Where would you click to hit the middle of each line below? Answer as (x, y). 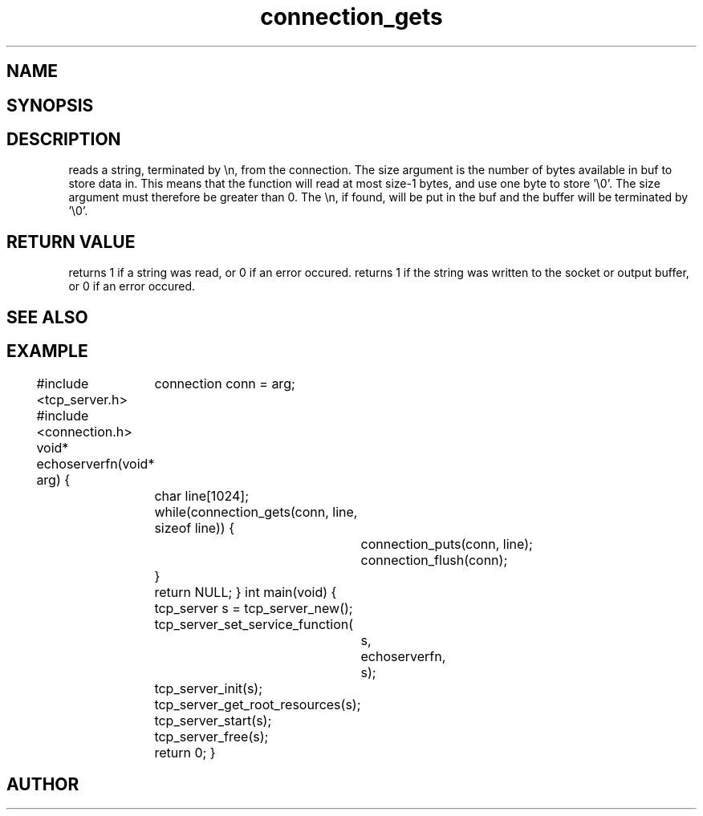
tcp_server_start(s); (213, 720)
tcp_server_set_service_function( (254, 624)
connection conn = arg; (225, 383)
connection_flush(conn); (434, 560)
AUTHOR (43, 784)
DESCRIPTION (64, 140)
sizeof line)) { (194, 528)
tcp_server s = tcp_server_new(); (254, 608)
